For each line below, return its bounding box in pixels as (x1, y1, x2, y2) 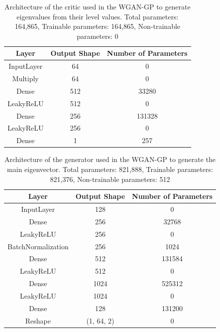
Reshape (25, 315, 51, 326)
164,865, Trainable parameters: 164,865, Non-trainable (14, 21, 181, 31)
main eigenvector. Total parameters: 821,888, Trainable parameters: (7, 164, 213, 174)
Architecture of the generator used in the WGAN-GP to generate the (4, 154, 216, 165)
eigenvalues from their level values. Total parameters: (16, 11, 179, 21)
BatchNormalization (7, 241, 69, 251)
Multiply (12, 73, 39, 84)
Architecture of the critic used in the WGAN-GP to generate (4, 1, 191, 11)
